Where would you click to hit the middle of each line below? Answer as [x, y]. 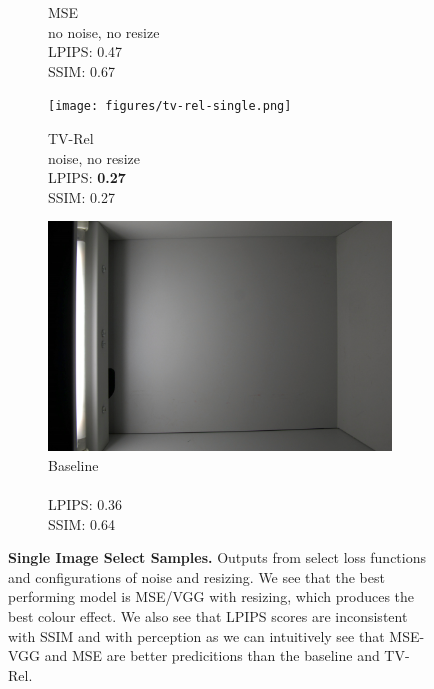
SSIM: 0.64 [81, 523]
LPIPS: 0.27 [87, 177]
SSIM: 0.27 [81, 196]
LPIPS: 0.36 [85, 503]
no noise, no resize [104, 31]
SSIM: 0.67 [81, 70]
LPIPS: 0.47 [85, 51]
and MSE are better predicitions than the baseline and [212, 655]
